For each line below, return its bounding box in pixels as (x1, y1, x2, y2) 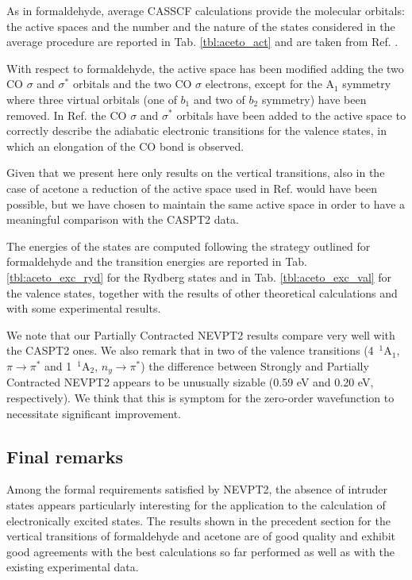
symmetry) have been (261, 90, 367, 107)
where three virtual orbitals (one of (6, 90, 177, 107)
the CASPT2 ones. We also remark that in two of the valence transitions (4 (6, 342, 374, 359)
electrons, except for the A (205, 75, 335, 92)
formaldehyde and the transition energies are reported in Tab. (6, 253, 307, 270)
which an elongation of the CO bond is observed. (6, 137, 245, 154)
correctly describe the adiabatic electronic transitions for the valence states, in (6, 122, 387, 139)
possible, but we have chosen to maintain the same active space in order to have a (6, 195, 406, 212)
